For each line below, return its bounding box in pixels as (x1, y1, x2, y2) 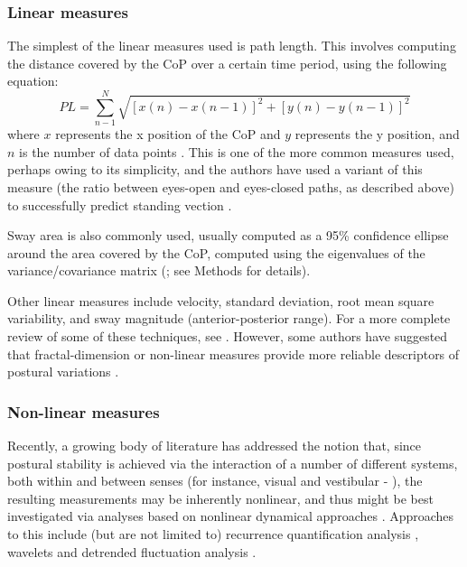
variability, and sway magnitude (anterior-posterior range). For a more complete (7, 309, 451, 328)
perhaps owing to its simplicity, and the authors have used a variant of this (7, 160, 423, 179)
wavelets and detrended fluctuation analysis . (7, 542, 257, 561)
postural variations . (7, 362, 119, 381)
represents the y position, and (294, 125, 460, 144)
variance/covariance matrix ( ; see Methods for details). (7, 261, 311, 280)
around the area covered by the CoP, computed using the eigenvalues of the (7, 243, 425, 262)
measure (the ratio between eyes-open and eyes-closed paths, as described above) (7, 177, 454, 196)
